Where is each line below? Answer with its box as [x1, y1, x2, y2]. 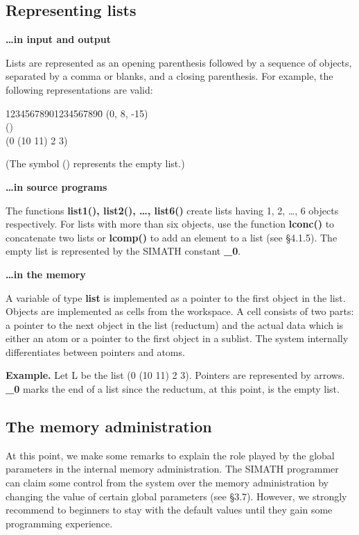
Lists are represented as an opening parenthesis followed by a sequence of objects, [6, 55, 352, 69]
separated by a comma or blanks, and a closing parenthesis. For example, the [6, 69, 333, 83]
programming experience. [6, 516, 113, 530]
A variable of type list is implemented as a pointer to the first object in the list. [6, 290, 346, 305]
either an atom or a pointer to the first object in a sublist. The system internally [6, 331, 349, 346]
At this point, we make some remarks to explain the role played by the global [6, 448, 335, 462]
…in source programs [6, 179, 107, 194]
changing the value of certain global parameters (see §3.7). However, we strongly [6, 489, 347, 503]
